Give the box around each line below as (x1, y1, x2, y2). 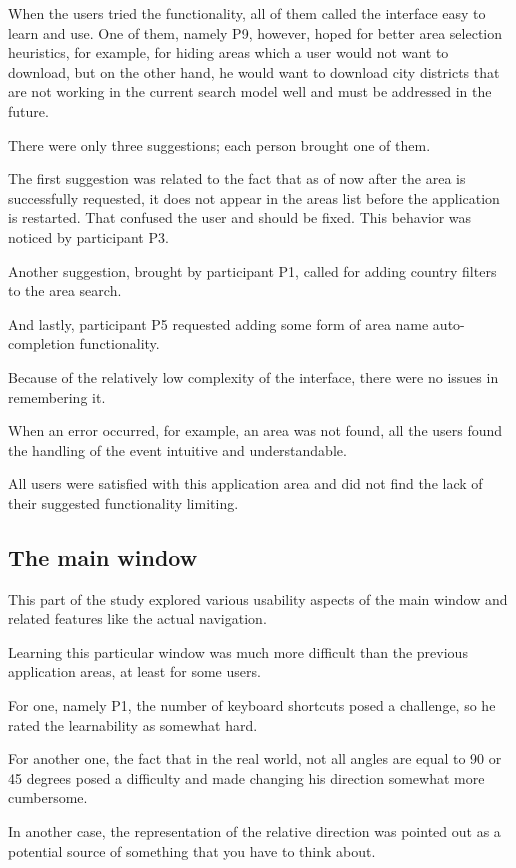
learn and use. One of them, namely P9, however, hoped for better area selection (8, 22, 503, 43)
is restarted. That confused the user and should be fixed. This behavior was (8, 207, 472, 228)
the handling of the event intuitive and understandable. (8, 439, 347, 460)
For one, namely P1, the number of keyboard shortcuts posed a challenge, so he (8, 695, 496, 716)
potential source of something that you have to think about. (8, 840, 376, 861)
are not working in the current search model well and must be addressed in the (8, 81, 492, 102)
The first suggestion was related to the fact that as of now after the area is (8, 168, 466, 189)
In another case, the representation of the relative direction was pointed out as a (8, 821, 501, 842)
